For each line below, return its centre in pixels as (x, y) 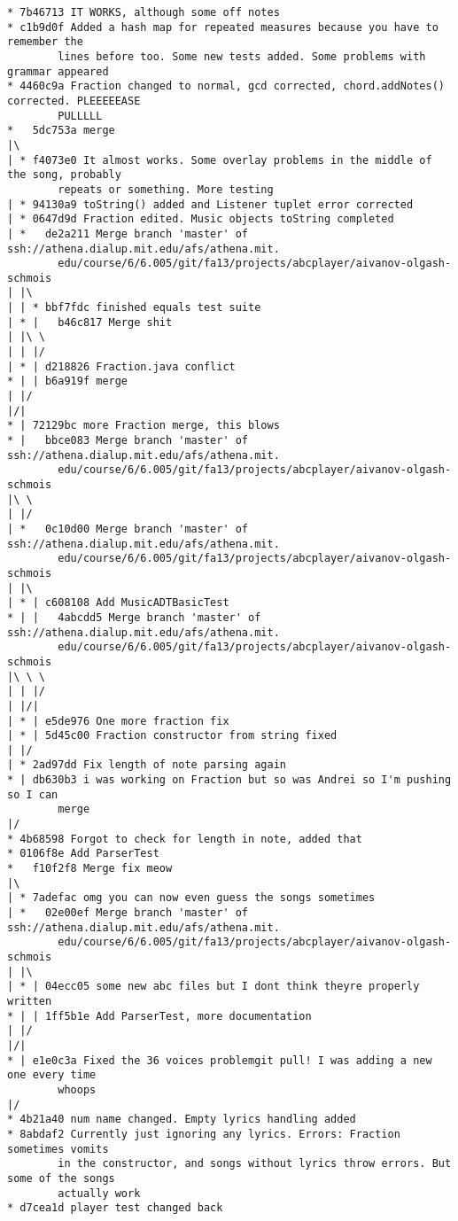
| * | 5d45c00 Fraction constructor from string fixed (172, 736)
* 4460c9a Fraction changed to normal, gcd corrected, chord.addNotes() (226, 86)
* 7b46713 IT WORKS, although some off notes (144, 12)
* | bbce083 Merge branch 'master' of (128, 441)
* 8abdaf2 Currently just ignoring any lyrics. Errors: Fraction (204, 1134)
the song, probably (64, 175)
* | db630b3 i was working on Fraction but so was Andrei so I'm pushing (229, 780)
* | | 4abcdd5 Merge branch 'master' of (134, 617)
